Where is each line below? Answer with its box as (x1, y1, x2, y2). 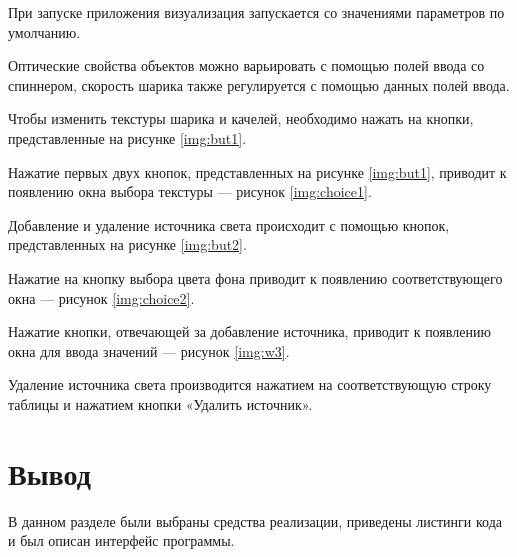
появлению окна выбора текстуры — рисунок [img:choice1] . (8, 181, 372, 202)
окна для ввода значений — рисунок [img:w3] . (8, 340, 290, 361)
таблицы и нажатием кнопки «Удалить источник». (8, 393, 313, 414)
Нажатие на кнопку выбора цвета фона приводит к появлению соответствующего (8, 267, 503, 288)
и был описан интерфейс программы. (8, 530, 235, 551)
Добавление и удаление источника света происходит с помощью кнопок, (8, 214, 450, 235)
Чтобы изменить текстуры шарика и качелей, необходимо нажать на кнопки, (8, 108, 474, 129)
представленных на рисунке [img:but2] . (8, 234, 247, 255)
